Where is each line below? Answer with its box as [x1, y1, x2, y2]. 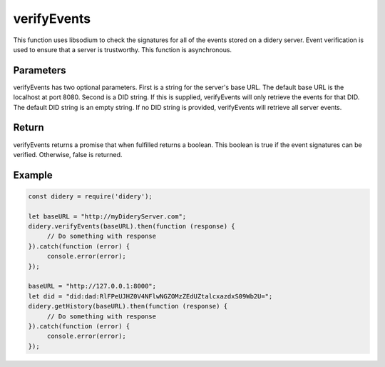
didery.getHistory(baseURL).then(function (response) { [28, 302, 228, 311]
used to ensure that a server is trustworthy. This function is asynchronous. [13, 45, 232, 54]
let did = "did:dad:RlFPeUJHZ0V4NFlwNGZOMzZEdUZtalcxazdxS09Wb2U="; [28, 292, 273, 300]
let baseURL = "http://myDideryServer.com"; [28, 212, 187, 221]
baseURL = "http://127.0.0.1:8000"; [28, 282, 157, 291]
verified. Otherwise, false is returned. [13, 150, 123, 159]
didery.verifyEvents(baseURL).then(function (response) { [28, 222, 235, 231]
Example [13, 169, 53, 181]
